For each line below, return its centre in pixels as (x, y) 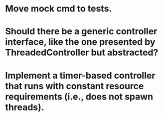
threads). (25, 107)
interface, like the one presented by (80, 42)
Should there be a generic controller (81, 32)
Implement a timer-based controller (80, 75)
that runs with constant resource (75, 86)
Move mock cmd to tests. (59, 9)
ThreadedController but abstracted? (82, 53)
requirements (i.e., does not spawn (79, 96)
